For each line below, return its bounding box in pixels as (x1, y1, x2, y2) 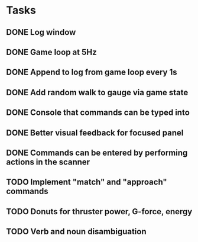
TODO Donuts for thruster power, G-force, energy (6, 206, 193, 217)
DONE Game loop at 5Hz (6, 47, 97, 57)
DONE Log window (6, 27, 76, 37)
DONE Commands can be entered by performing (6, 147, 188, 157)
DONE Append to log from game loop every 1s (6, 67, 177, 78)
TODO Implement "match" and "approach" (6, 177, 167, 187)
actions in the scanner (6, 157, 90, 167)
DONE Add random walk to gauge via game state (6, 87, 189, 98)
